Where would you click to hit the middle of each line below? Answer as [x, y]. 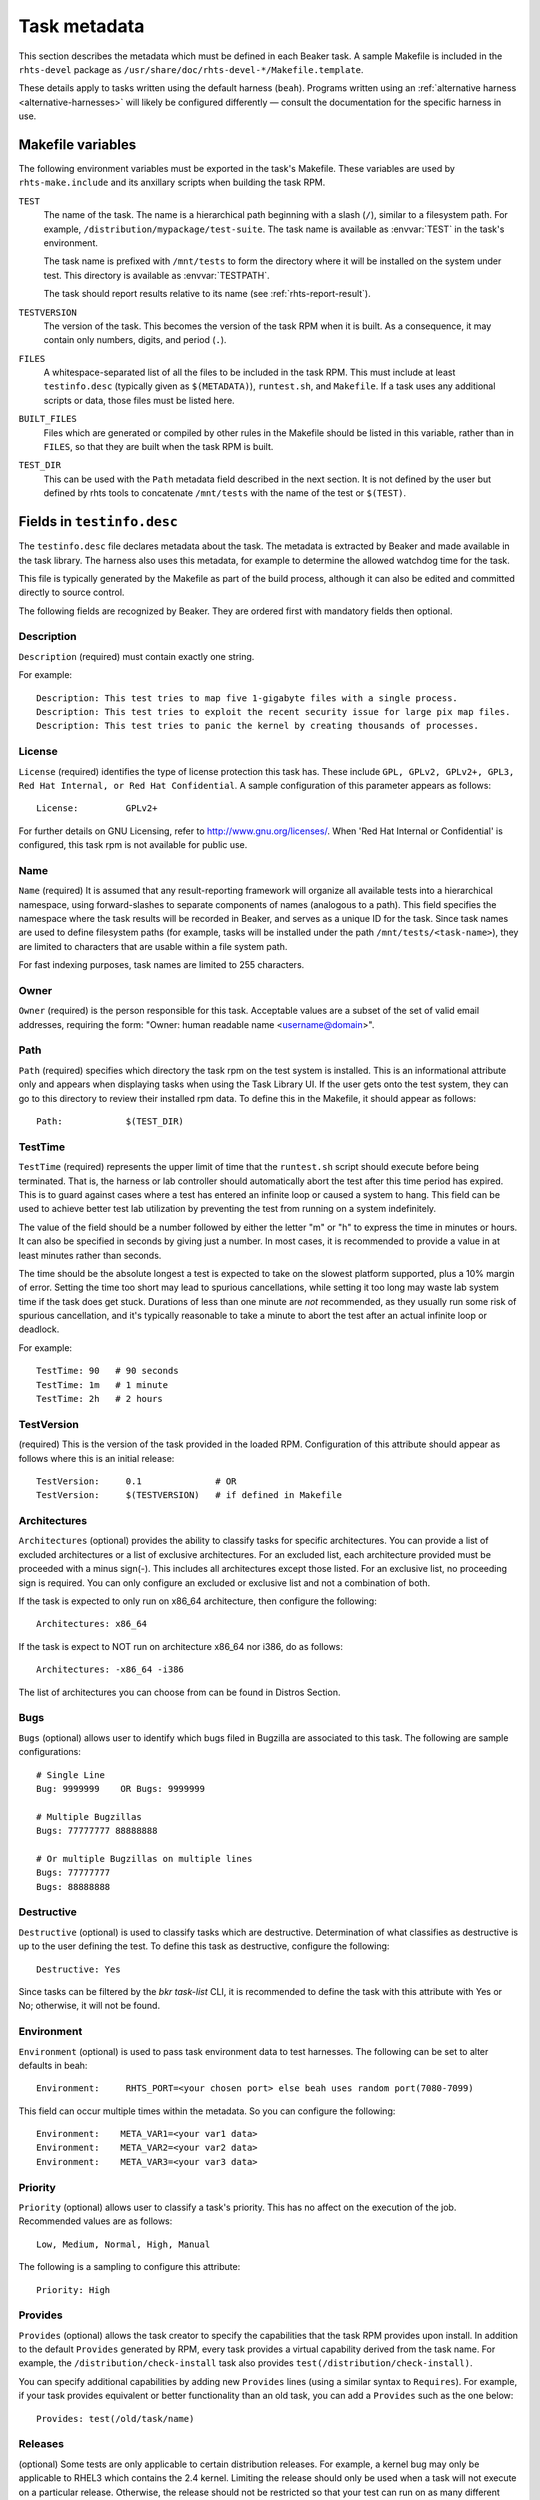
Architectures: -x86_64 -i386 [110, 1669]
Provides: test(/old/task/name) [115, 2418]
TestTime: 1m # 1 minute [102, 1384]
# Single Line [70, 1774]
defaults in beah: [53, 2065]
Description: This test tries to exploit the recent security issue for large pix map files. [273, 711]
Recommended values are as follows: [95, 2221]
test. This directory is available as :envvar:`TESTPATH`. [156, 275]
